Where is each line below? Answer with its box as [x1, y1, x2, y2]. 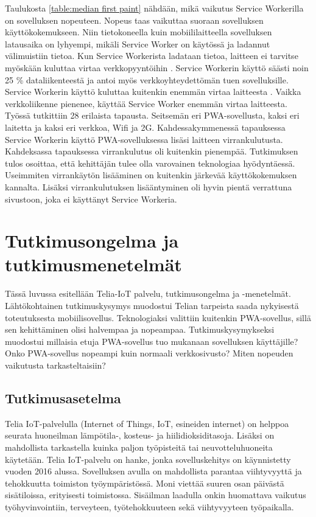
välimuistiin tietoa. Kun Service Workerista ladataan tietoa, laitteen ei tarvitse [5, 49, 298, 62]
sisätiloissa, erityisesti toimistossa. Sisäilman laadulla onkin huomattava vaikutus [5, 488, 306, 501]
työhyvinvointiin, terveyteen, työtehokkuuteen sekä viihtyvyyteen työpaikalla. [5, 500, 294, 513]
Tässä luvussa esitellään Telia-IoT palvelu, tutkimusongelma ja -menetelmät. [5, 287, 291, 300]
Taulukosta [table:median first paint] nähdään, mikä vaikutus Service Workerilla [5, 2, 304, 14]
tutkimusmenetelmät [5, 252, 182, 277]
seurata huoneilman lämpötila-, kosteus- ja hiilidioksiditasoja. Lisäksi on [5, 429, 275, 442]
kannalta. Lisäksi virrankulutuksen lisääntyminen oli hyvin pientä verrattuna [5, 180, 292, 193]
